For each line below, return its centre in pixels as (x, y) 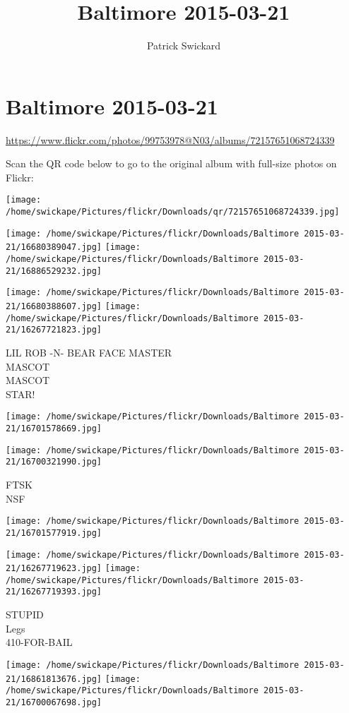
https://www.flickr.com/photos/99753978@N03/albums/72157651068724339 (170, 139)
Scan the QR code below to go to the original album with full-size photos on (171, 163)
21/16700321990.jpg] (54, 462)
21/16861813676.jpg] (54, 679)
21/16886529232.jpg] (54, 271)
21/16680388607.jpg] (54, 307)
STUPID (25, 615)
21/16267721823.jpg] (54, 330)
